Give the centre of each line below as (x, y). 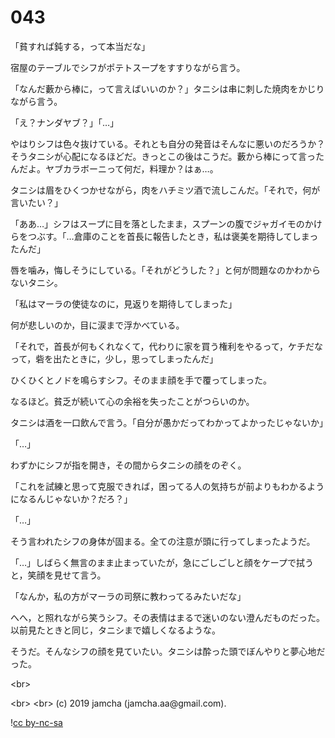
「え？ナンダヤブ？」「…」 (65, 122)
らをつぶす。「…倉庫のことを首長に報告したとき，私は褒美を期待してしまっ (164, 236)
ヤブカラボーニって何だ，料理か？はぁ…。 (131, 168)
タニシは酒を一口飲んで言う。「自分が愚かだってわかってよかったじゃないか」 (169, 422)
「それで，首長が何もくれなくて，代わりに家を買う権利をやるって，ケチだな (166, 346)
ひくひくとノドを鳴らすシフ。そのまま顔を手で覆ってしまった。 (141, 380)
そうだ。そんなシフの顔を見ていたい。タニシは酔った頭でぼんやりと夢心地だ (168, 651)
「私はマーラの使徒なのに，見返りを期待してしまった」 (124, 303)
